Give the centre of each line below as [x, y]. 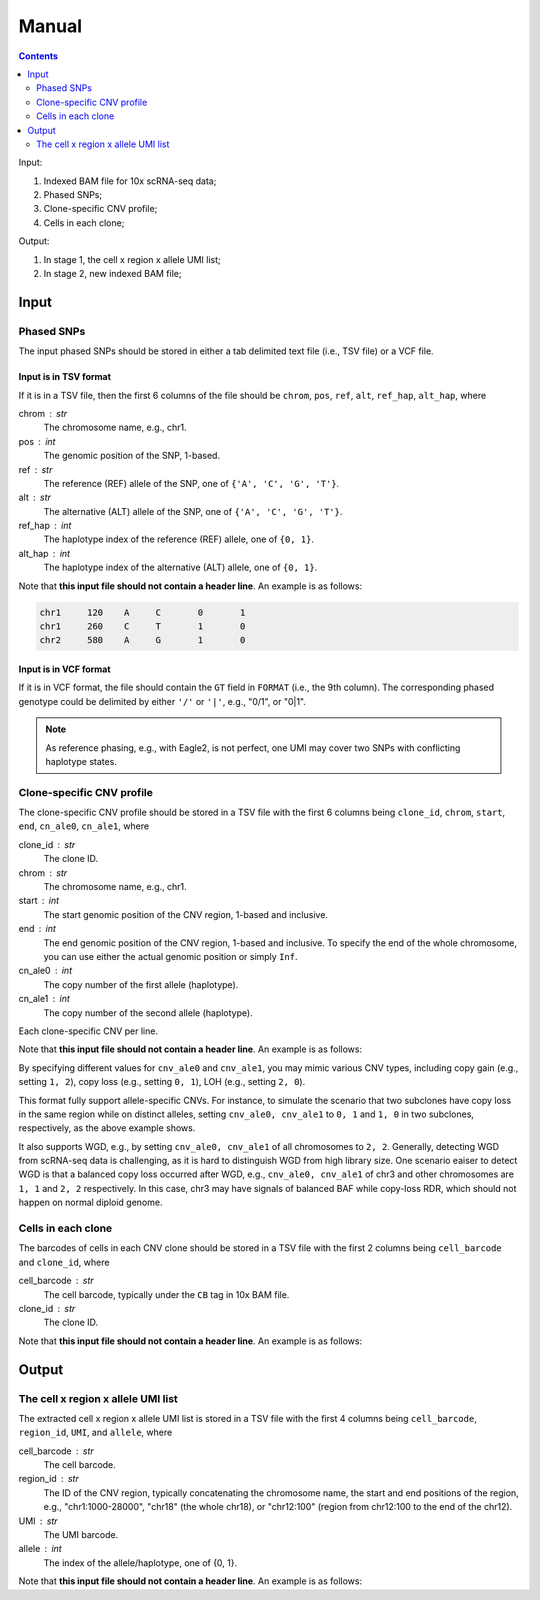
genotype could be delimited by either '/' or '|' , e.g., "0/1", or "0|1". [162, 701]
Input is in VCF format [64, 669]
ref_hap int [45, 526]
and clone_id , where [64, 1262]
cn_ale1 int [44, 999]
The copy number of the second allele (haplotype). [148, 1012]
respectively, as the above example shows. [107, 1128]
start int [39, 901]
